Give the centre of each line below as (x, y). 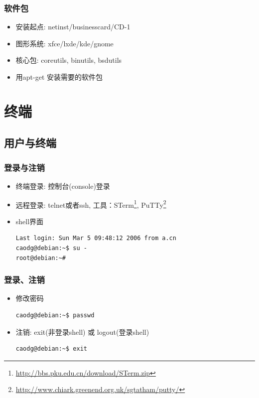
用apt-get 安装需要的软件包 (59, 77)
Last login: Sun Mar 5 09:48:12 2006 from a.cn (96, 238)
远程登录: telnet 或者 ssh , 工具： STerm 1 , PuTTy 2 (91, 204)
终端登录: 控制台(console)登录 (63, 186)
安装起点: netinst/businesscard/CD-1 (73, 27)
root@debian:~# (41, 258)
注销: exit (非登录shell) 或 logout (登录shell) (82, 332)
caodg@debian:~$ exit (51, 349)
